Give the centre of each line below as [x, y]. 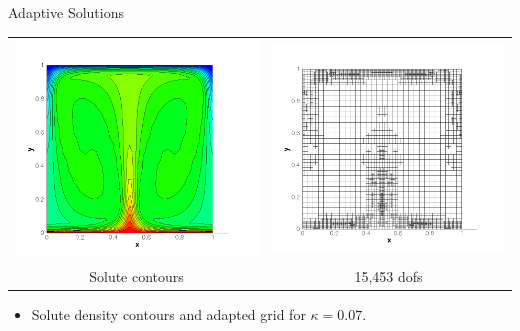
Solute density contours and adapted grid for [168, 313]
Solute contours [136, 275]
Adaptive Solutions [66, 12]
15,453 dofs [388, 275]
